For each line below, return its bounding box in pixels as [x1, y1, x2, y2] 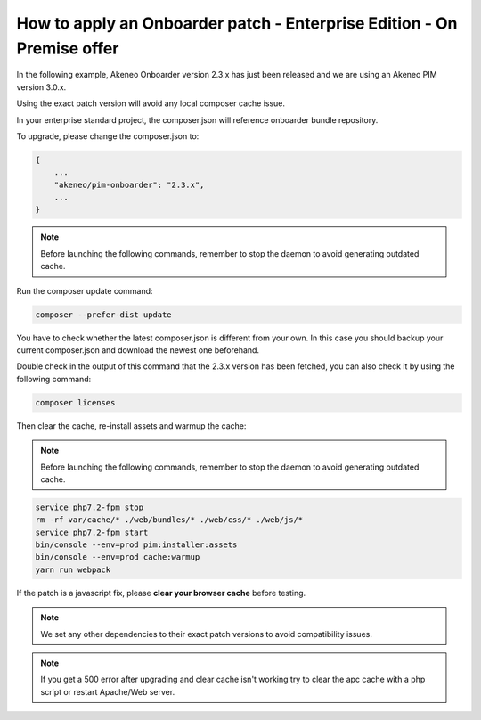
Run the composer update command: [16, 285, 153, 296]
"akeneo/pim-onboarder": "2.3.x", [53, 179, 205, 190]
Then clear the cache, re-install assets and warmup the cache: [16, 420, 247, 431]
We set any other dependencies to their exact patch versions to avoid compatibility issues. [40, 628, 373, 639]
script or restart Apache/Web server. [40, 686, 175, 697]
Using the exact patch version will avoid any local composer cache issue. [16, 98, 285, 109]
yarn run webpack [35, 564, 111, 575]
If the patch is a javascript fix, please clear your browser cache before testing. [16, 587, 306, 598]
